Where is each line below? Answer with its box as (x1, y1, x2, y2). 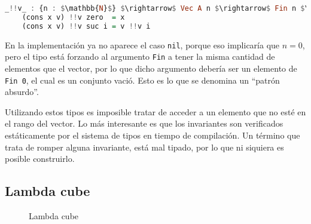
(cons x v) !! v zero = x (22, 13, 125, 22)
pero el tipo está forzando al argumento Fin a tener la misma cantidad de (5, 50, 275, 63)
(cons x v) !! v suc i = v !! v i (22, 22, 151, 30)
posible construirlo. (5, 152, 75, 165)
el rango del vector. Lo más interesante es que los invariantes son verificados (5, 117, 283, 130)
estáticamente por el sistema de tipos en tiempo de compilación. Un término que (5, 128, 300, 141)
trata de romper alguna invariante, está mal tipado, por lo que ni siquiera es (5, 140, 284, 153)
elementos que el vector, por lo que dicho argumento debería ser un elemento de (5, 62, 297, 74)
